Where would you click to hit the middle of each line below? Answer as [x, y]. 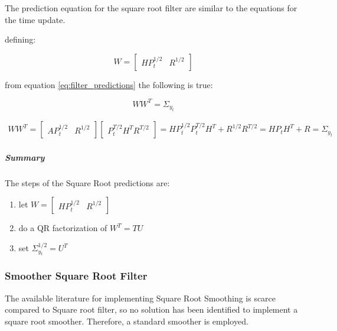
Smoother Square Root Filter [76, 276]
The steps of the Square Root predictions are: [87, 182]
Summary [25, 157]
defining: [20, 39]
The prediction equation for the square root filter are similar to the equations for [151, 8]
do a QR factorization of [63, 228]
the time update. [35, 19]
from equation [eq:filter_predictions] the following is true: [109, 84]
